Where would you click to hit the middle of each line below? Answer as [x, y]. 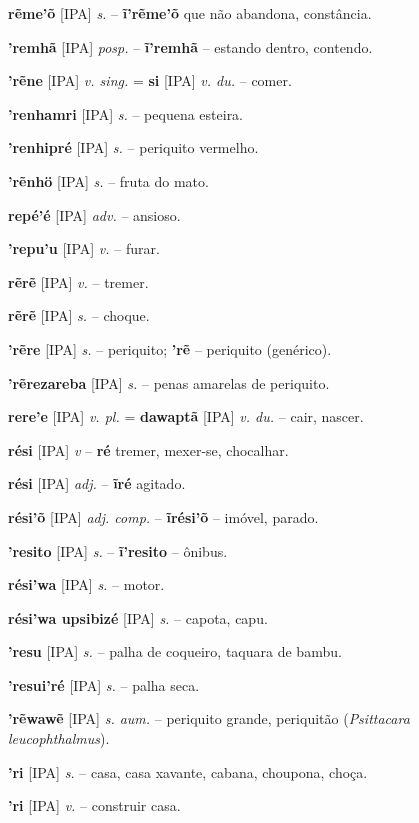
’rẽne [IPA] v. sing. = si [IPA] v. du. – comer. [150, 80]
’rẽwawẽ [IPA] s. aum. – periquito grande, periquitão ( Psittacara [209, 718]
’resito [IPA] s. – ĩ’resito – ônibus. [118, 550]
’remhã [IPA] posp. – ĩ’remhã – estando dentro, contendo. [190, 46]
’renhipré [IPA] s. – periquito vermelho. [133, 147]
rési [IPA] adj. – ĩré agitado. [97, 483]
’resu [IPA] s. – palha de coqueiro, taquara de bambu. [175, 651]
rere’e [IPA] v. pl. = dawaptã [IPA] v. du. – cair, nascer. [186, 416]
